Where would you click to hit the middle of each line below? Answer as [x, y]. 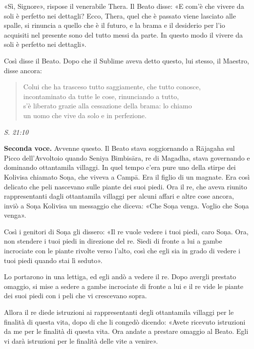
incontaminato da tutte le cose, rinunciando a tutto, [101, 96]
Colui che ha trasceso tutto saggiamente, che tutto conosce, [112, 87]
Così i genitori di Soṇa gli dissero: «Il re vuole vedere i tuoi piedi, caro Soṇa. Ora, [126, 231]
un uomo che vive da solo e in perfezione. [85, 115]
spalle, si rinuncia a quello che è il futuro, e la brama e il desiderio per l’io [115, 25]
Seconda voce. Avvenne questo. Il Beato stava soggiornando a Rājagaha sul [119, 148]
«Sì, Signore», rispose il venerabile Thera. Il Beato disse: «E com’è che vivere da [124, 6]
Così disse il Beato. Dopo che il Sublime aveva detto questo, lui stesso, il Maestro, [127, 60]
